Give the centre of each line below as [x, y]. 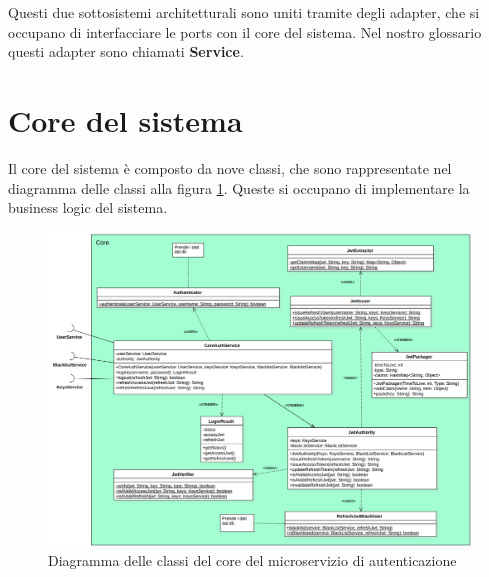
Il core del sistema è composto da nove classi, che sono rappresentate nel [230, 167]
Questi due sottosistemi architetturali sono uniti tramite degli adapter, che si [244, 12]
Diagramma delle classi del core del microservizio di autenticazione [252, 560]
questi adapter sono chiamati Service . [126, 51]
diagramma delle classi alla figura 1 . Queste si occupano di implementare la [239, 187]
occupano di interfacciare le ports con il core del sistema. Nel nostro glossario [245, 31]
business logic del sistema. [88, 207]
